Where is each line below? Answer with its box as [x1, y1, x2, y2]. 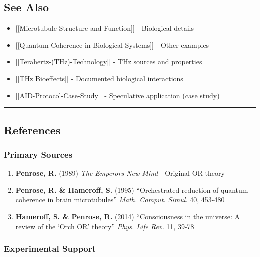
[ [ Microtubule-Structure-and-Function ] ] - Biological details [15, 23, 194, 33]
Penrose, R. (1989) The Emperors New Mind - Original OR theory [15, 168, 225, 178]
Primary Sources [4, 148, 73, 160]
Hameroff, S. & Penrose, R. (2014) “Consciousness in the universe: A [15, 211, 240, 221]
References [4, 122, 61, 137]
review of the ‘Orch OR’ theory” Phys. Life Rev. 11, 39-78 [15, 221, 194, 231]
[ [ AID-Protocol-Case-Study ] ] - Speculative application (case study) [15, 90, 220, 100]
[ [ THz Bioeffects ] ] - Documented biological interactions [15, 73, 183, 83]
